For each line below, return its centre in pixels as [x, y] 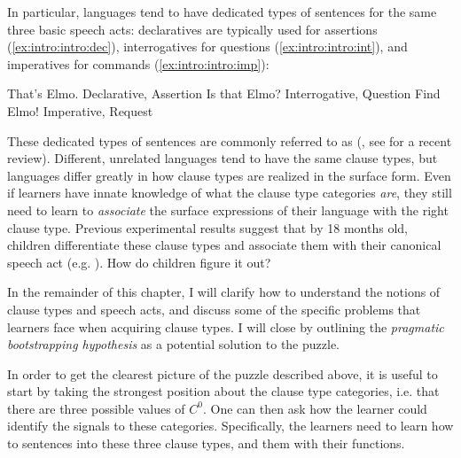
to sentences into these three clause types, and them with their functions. [206, 443]
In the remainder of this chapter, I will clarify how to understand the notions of [224, 292]
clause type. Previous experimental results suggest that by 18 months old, [207, 227]
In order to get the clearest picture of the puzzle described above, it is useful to [223, 373]
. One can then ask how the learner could [315, 408]
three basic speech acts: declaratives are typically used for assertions [192, 29]
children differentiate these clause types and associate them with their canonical [224, 245]
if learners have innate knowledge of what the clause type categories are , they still [230, 193]
